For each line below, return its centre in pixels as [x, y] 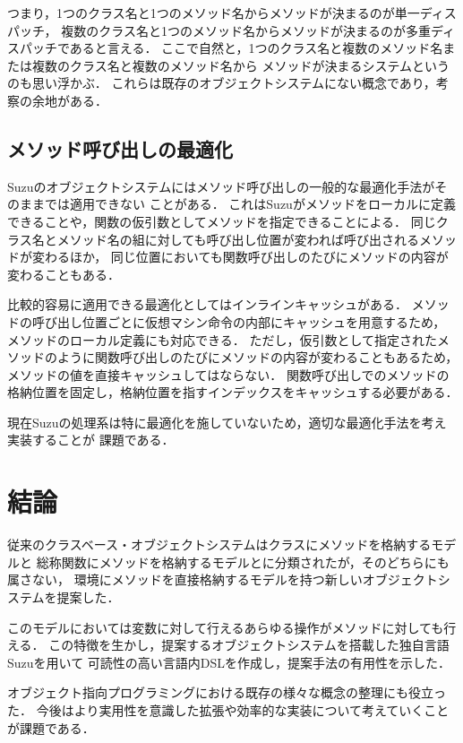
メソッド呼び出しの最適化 [120, 148]
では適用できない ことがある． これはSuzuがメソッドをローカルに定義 [250, 204]
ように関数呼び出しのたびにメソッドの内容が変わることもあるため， [257, 357]
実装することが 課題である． [91, 440]
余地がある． [69, 100]
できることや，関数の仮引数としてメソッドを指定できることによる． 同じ [222, 221]
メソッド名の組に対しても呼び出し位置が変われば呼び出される [238, 239]
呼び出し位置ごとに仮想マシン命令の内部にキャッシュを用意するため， [239, 321]
